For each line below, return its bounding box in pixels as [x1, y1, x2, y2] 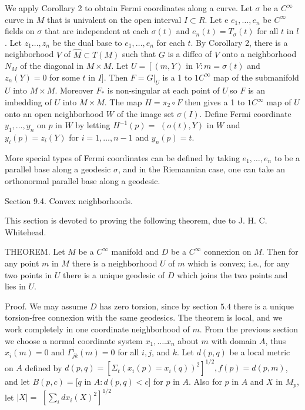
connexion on [204, 245, 252, 258]
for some [49, 71, 80, 83]
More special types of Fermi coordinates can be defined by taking [5, 151, 240, 164]
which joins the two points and [177, 268, 288, 281]
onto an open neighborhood [5, 107, 104, 119]
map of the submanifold [213, 71, 299, 83]
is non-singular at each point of [107, 84, 220, 96]
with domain [211, 334, 257, 346]
